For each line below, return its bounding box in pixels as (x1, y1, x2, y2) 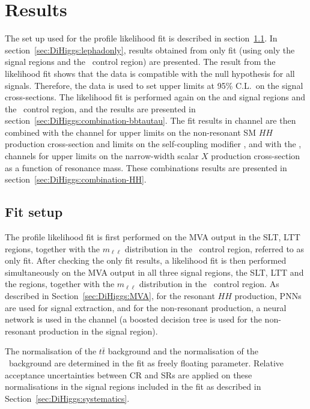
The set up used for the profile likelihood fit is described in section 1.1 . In (5, 32, 278, 44)
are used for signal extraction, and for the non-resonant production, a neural (5, 301, 287, 314)
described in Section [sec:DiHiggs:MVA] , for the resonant (5, 289, 215, 302)
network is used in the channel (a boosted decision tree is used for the (5, 313, 262, 326)
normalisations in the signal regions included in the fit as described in (5, 380, 261, 393)
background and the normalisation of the (108, 345, 258, 357)
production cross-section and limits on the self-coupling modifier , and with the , (5, 138, 302, 150)
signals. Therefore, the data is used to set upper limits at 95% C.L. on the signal (5, 79, 303, 91)
